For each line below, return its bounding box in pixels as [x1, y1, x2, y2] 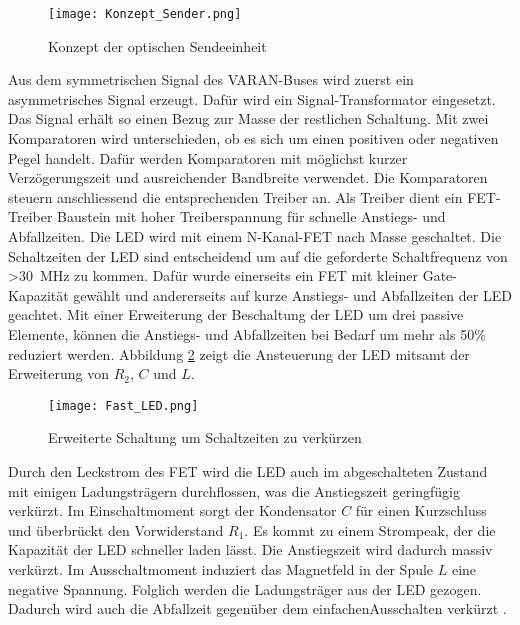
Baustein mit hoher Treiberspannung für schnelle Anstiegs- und [57, 206, 446, 227]
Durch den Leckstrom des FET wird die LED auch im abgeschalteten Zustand [8, 461, 488, 481]
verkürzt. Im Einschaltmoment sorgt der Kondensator [8, 500, 337, 521]
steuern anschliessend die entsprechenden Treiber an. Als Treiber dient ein [8, 186, 463, 207]
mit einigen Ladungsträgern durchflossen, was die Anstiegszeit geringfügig [8, 480, 460, 501]
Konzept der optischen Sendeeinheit [48, 35, 267, 56]
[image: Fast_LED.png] [48, 398, 199, 413]
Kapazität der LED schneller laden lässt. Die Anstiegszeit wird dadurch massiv [8, 539, 493, 560]
